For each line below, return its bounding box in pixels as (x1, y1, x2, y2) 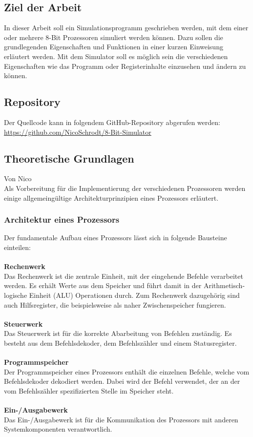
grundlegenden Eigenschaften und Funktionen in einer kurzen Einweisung (4, 42, 223, 52)
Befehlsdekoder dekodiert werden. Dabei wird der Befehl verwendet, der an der (4, 376, 240, 386)
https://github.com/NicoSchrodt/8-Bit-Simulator (4, 126, 151, 137)
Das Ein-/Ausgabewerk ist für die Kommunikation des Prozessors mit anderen (4, 414, 238, 424)
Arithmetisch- (203, 280, 245, 291)
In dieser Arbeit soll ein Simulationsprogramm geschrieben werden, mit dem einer (4, 22, 249, 33)
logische (4, 290, 27, 300)
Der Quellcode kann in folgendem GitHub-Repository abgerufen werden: (4, 117, 220, 127)
